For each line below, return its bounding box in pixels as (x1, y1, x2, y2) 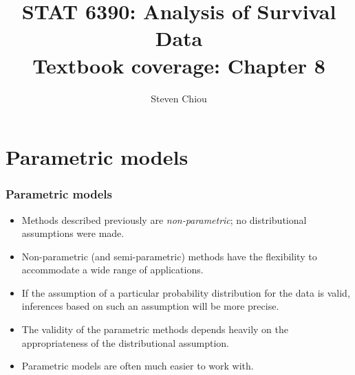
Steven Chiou (151, 91, 207, 105)
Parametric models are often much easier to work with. (21, 359, 254, 373)
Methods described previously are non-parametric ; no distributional (21, 212, 307, 227)
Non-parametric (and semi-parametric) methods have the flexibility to (21, 249, 317, 263)
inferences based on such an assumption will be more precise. (21, 299, 279, 313)
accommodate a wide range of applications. (21, 262, 204, 277)
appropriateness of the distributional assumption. (21, 335, 229, 350)
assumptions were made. (21, 226, 125, 240)
